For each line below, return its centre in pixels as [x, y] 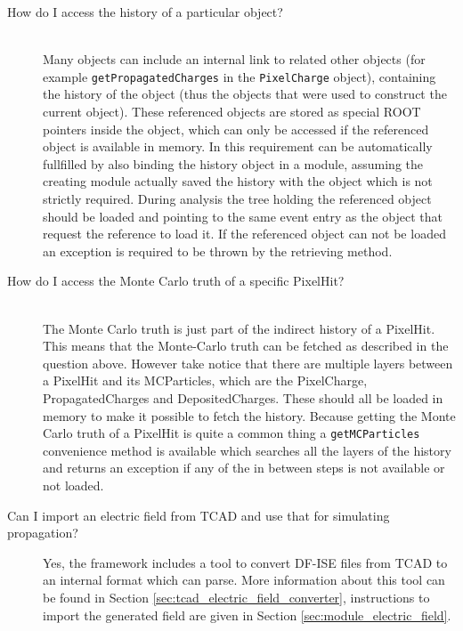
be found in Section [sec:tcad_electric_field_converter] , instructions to [236, 597]
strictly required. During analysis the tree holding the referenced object [237, 198]
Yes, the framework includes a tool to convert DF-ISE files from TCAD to [245, 562]
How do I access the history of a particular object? [145, 12]
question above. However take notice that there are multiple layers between [248, 363]
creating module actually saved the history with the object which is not [238, 181]
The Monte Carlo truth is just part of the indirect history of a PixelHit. [239, 328]
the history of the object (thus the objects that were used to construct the [245, 94]
